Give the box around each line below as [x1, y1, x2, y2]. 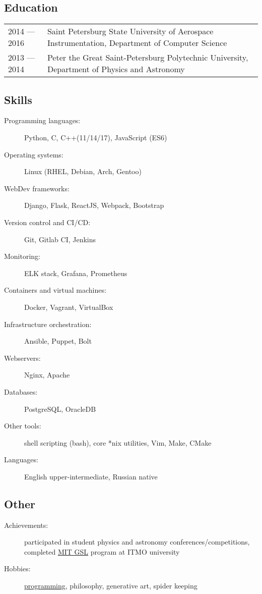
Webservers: [4, 352, 41, 363]
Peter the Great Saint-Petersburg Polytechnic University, [47, 51, 248, 64]
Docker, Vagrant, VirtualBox [24, 301, 113, 312]
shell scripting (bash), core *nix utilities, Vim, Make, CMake [24, 437, 212, 448]
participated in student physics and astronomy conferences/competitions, [24, 536, 250, 547]
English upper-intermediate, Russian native [24, 471, 158, 481]
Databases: [4, 386, 38, 397]
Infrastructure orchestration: [4, 318, 92, 329]
